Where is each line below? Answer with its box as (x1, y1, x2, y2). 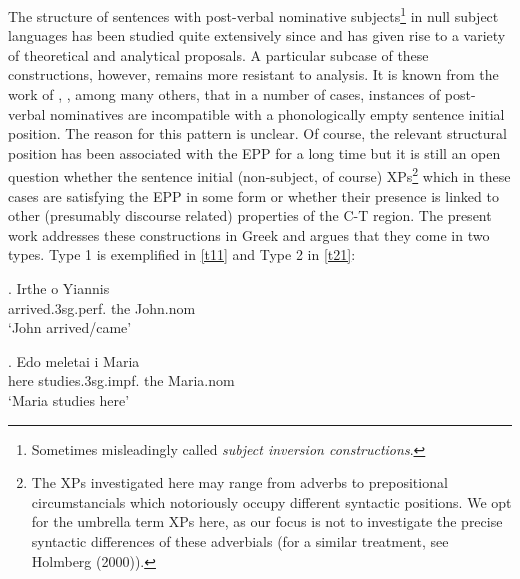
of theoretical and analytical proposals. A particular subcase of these (8, 44, 429, 65)
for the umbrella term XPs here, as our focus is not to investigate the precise (31, 511, 503, 532)
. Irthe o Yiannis (8, 278, 110, 299)
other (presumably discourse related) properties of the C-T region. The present (8, 205, 492, 226)
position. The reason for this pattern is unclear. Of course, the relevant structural (8, 123, 507, 144)
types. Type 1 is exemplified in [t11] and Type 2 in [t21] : (8, 244, 356, 265)
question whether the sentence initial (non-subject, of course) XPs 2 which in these (8, 163, 511, 187)
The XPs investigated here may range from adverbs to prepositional (31, 472, 448, 493)
